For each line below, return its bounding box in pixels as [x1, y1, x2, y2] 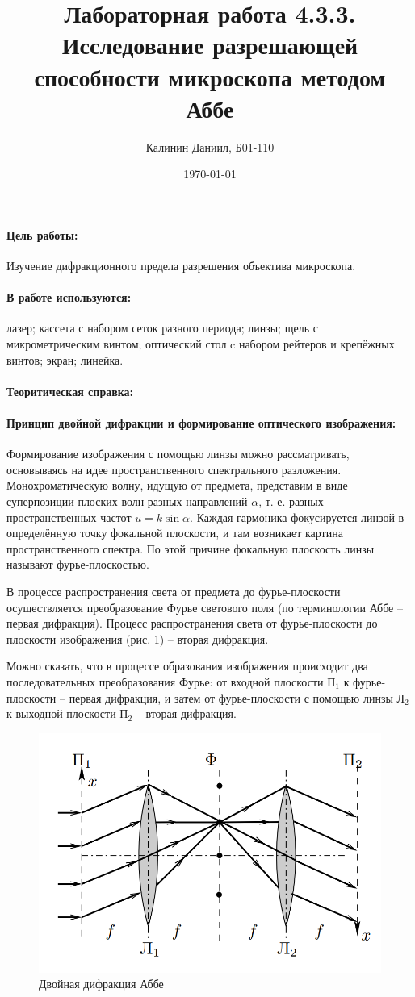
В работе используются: [6, 289, 132, 306]
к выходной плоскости [6, 705, 116, 722]
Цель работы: [6, 226, 78, 243]
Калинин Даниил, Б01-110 [145, 138, 275, 155]
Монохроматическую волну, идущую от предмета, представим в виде [6, 477, 348, 494]
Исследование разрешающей [61, 28, 358, 61]
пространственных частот [6, 508, 132, 525]
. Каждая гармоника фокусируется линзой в [190, 508, 405, 525]
